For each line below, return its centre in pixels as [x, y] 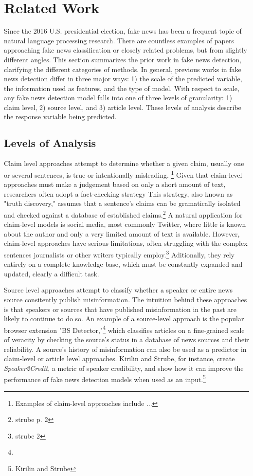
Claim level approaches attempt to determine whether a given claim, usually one [124, 163]
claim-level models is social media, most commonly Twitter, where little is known [125, 224]
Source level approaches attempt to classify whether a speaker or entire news [118, 290]
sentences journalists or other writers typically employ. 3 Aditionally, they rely [119, 254]
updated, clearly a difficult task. [52, 273]
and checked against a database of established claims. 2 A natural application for [123, 214]
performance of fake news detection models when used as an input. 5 [105, 379]
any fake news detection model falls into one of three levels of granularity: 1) [118, 98]
